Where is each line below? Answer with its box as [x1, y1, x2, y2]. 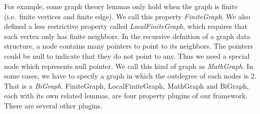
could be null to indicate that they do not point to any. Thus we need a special [4, 50, 250, 61]
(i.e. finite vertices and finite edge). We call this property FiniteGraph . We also [4, 11, 250, 21]
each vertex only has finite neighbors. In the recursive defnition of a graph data [4, 30, 250, 41]
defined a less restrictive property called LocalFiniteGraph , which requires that [4, 21, 248, 31]
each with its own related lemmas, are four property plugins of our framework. [4, 90, 248, 101]
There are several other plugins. [4, 100, 102, 110]
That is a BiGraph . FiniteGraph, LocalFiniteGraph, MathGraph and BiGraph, [4, 80, 249, 91]
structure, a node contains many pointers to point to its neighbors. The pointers [4, 41, 253, 51]
